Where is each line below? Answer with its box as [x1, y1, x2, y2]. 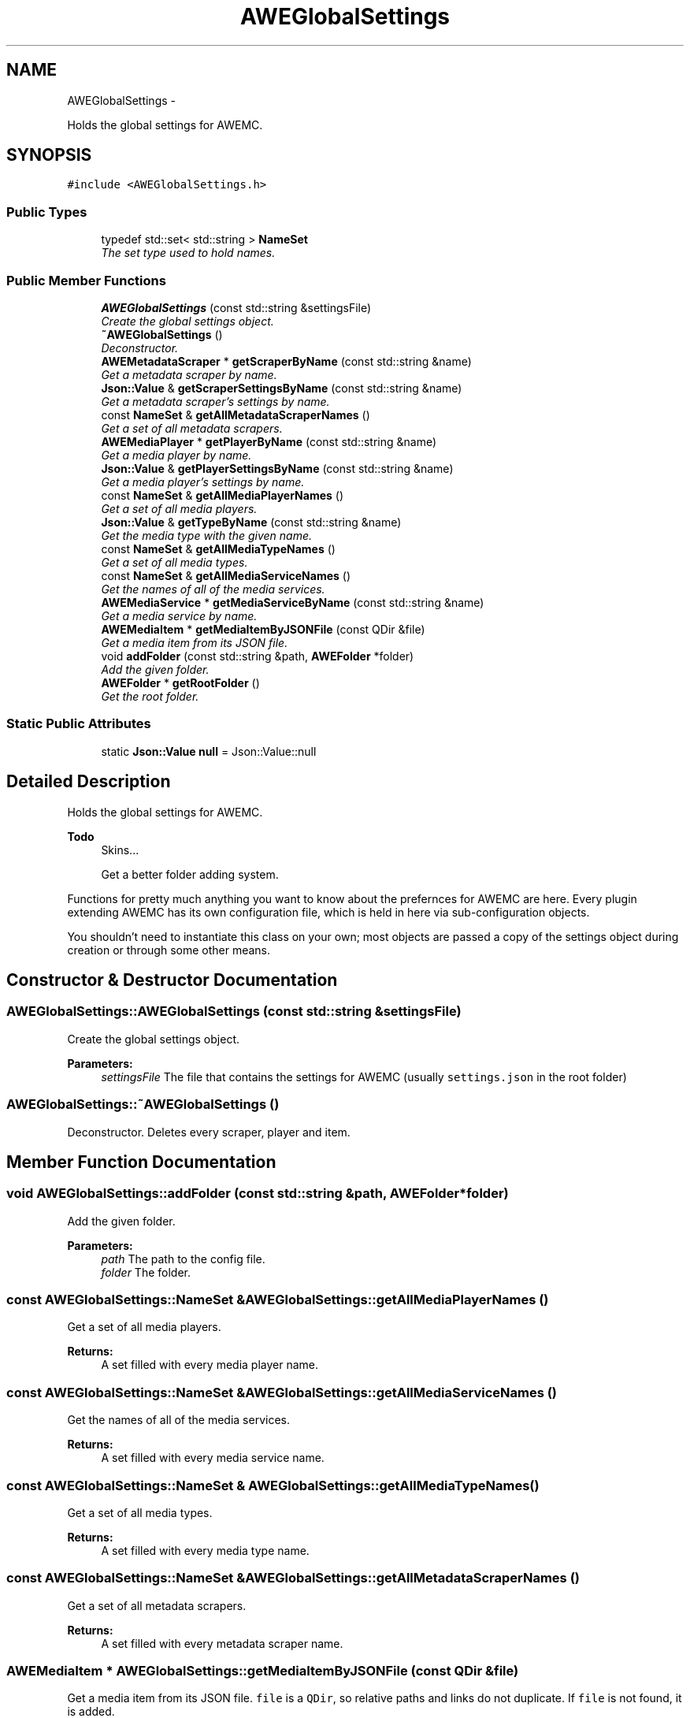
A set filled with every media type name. [101, 1543, 310, 1557]
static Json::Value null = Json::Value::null [101, 744, 317, 758]
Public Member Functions [6, 272, 166, 288]
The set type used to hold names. [101, 246, 276, 260]
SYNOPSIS [6, 145, 92, 165]
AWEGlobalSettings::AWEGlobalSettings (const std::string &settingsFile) [6, 1003, 462, 1020]
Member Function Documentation [6, 1151, 276, 1172]
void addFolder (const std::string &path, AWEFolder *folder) [101, 649, 414, 663]
